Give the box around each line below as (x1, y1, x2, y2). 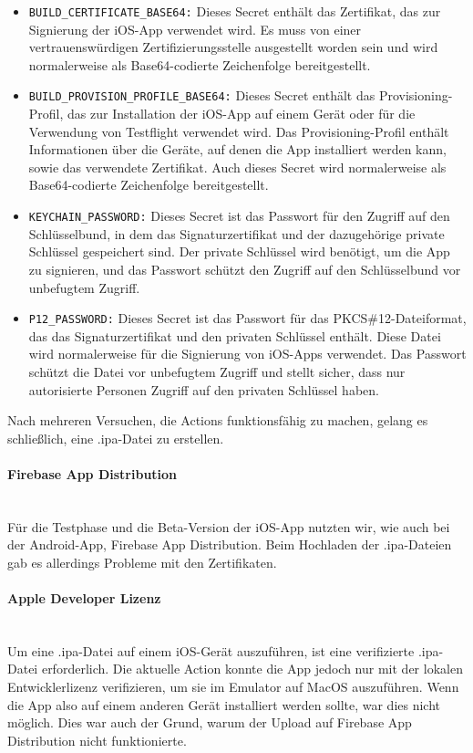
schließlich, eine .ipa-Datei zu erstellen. (7, 428, 224, 447)
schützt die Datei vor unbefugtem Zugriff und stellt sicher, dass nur (28, 361, 406, 381)
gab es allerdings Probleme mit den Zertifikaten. (7, 552, 277, 571)
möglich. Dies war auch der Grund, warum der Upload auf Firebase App (7, 713, 412, 732)
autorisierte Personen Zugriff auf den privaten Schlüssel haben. (28, 380, 379, 399)
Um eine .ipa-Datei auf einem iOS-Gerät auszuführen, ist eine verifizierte (7, 641, 415, 660)
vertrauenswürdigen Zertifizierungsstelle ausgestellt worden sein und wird (28, 37, 438, 57)
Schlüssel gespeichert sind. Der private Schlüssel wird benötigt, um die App (28, 242, 450, 261)
